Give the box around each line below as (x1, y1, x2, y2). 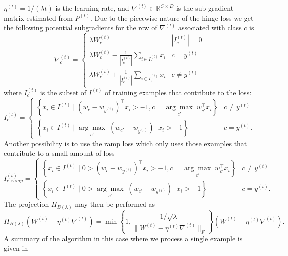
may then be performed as (75, 199, 155, 209)
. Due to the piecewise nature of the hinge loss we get (90, 12, 254, 23)
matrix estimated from (4, 12, 73, 23)
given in (4, 243, 28, 253)
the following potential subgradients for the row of (4, 22, 157, 33)
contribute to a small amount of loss (4, 148, 115, 158)
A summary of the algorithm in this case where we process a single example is (4, 233, 243, 243)
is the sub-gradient (176, 3, 234, 13)
